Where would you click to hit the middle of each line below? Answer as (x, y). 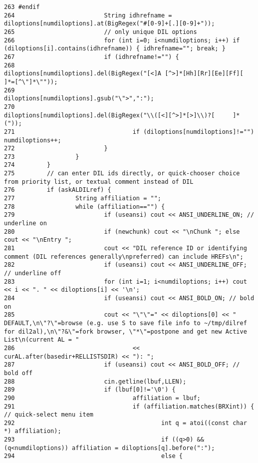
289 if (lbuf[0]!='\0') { (90, 390)
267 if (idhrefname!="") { (92, 57)
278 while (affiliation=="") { (85, 207)
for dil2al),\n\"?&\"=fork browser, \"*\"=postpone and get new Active (126, 331)
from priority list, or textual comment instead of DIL (99, 182)
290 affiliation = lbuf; (102, 398)
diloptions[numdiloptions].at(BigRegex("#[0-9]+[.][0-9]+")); (110, 24)
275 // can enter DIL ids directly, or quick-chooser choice (122, 174)
